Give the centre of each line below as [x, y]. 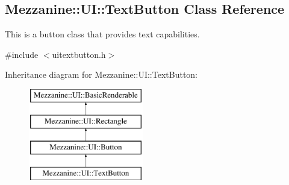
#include [22, 54]
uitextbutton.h [79, 54]
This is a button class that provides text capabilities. [102, 34]
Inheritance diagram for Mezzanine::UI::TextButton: [101, 74]
